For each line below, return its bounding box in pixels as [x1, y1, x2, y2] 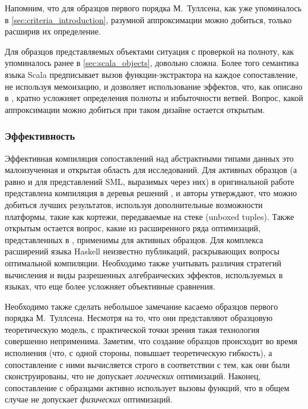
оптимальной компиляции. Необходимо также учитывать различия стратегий [5, 256, 281, 269]
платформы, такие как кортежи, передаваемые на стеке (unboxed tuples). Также [5, 210, 294, 222]
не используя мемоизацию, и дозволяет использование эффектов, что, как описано [5, 80, 303, 92]
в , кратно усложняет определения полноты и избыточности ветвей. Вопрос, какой [5, 92, 303, 104]
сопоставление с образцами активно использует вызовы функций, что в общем [5, 381, 290, 394]
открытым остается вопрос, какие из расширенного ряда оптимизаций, [5, 222, 261, 234]
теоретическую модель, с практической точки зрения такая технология [5, 323, 260, 335]
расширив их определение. [5, 25, 101, 37]
